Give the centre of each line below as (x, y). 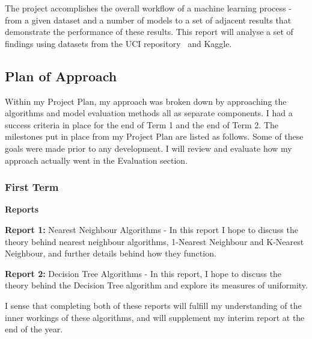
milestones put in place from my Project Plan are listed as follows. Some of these (154, 136)
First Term (32, 187)
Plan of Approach (61, 76)
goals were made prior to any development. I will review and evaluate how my (148, 148)
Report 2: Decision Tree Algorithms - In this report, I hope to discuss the (143, 273)
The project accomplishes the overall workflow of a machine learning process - (148, 8)
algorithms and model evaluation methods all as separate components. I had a (149, 113)
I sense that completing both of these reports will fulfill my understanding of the (153, 305)
